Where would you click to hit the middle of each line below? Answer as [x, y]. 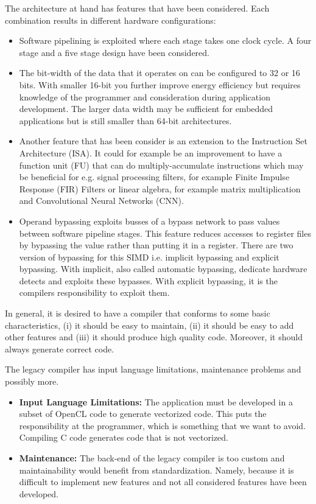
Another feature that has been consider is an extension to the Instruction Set [163, 141]
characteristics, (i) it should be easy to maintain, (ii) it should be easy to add [149, 325]
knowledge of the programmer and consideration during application [145, 96]
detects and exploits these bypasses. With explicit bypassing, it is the [148, 280]
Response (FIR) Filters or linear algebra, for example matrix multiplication [160, 188]
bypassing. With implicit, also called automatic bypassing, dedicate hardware [163, 269]
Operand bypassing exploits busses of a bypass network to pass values [149, 221]
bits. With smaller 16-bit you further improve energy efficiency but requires [160, 84]
